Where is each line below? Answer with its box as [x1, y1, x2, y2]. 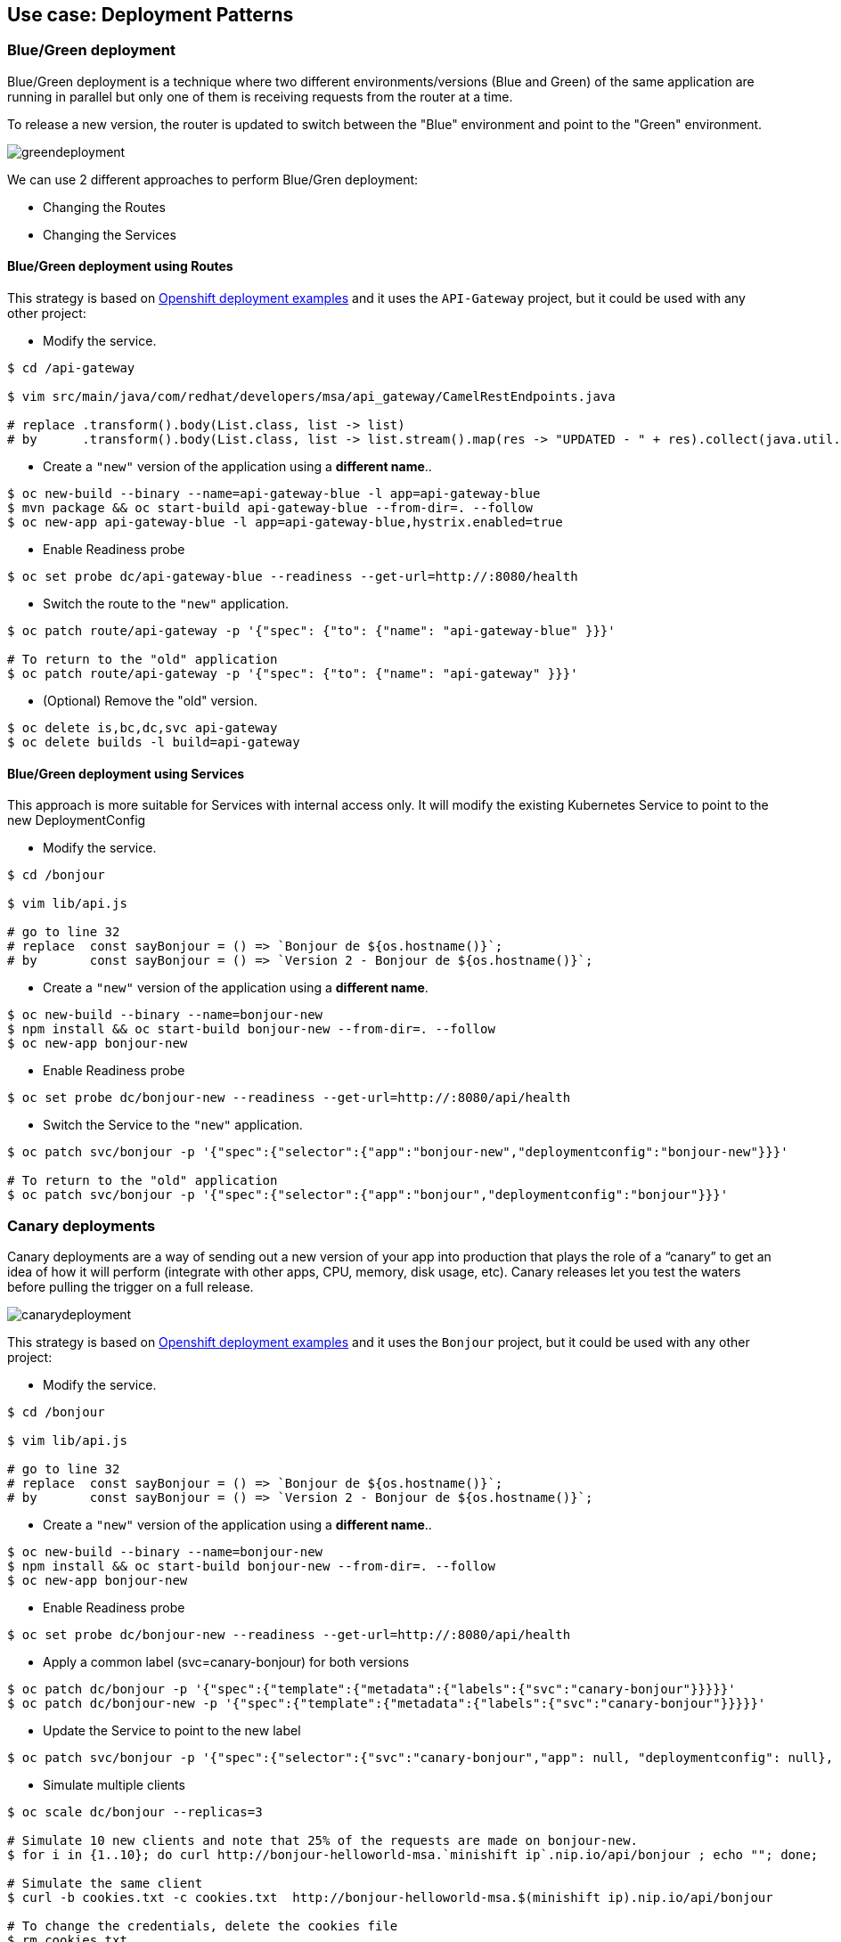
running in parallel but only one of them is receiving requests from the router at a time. [7, 88, 513, 104]
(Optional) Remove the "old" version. [43, 693, 257, 709]
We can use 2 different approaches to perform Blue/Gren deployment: [7, 171, 419, 187]
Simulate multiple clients [43, 1776, 185, 1792]
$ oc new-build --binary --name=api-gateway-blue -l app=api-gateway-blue [7, 486, 541, 502]
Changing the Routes [43, 199, 166, 215]
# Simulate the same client [7, 1875, 203, 1890]
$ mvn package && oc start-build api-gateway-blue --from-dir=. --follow [7, 501, 534, 516]
